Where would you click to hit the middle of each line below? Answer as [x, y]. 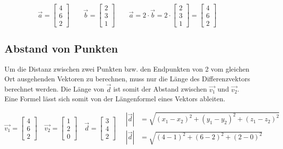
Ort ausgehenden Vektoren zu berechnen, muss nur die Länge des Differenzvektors [127, 78]
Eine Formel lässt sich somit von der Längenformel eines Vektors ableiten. [115, 99]
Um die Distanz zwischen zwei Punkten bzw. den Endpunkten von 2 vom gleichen [127, 69]
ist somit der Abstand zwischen [160, 89]
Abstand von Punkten [61, 48]
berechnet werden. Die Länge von [54, 89]
